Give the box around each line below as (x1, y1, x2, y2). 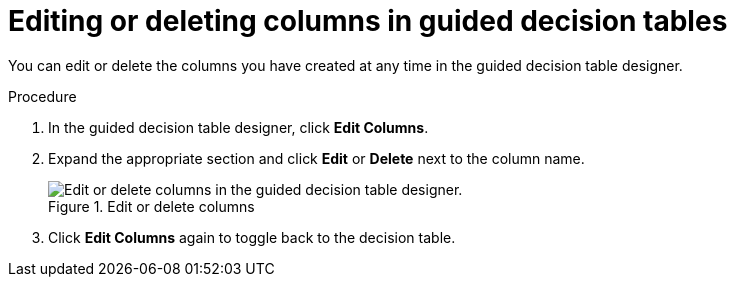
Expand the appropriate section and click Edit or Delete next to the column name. (48, 149, 585, 167)
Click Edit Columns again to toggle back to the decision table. (48, 228, 456, 246)
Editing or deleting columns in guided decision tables (8, 4, 728, 38)
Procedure (8, 87, 77, 105)
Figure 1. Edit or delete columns (48, 197, 255, 215)
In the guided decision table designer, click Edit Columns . (48, 118, 429, 136)
